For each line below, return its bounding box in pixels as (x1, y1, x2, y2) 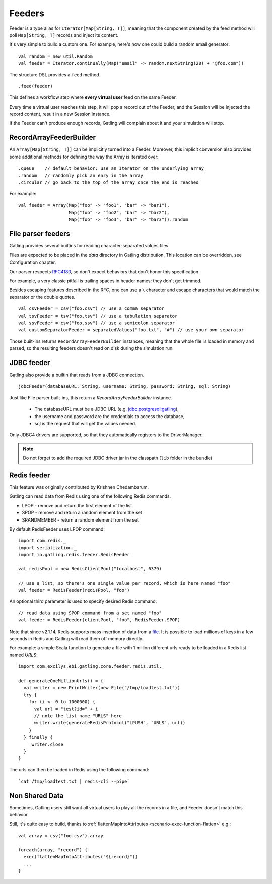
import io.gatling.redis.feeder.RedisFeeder (18, 552, 130, 558)
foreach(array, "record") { (18, 847, 88, 853)
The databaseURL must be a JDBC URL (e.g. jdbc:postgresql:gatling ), (34, 406, 179, 412)
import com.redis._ (18, 538, 66, 544)
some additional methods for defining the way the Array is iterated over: (9, 153, 159, 160)
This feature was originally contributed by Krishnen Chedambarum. (9, 484, 149, 490)
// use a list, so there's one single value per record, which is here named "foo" (18, 580, 231, 586)
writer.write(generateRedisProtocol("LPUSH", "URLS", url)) (34, 720, 186, 726)
